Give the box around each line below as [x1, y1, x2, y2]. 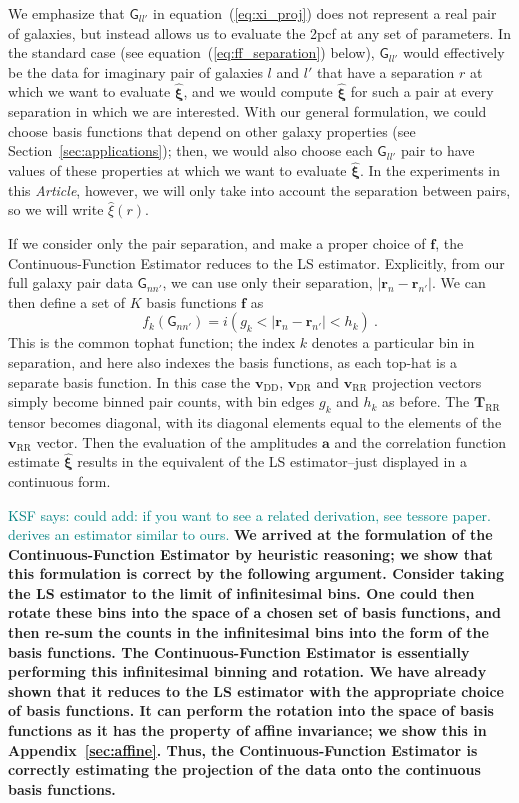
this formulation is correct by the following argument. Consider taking [8, 563, 504, 584]
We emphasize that [8, 3, 125, 23]
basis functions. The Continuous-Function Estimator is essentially [8, 641, 470, 662]
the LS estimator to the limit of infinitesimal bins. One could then [8, 582, 475, 603]
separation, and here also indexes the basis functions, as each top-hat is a [8, 351, 458, 372]
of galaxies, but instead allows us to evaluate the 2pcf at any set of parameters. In [8, 22, 511, 43]
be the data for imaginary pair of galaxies [8, 61, 263, 82]
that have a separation [316, 61, 455, 82]
